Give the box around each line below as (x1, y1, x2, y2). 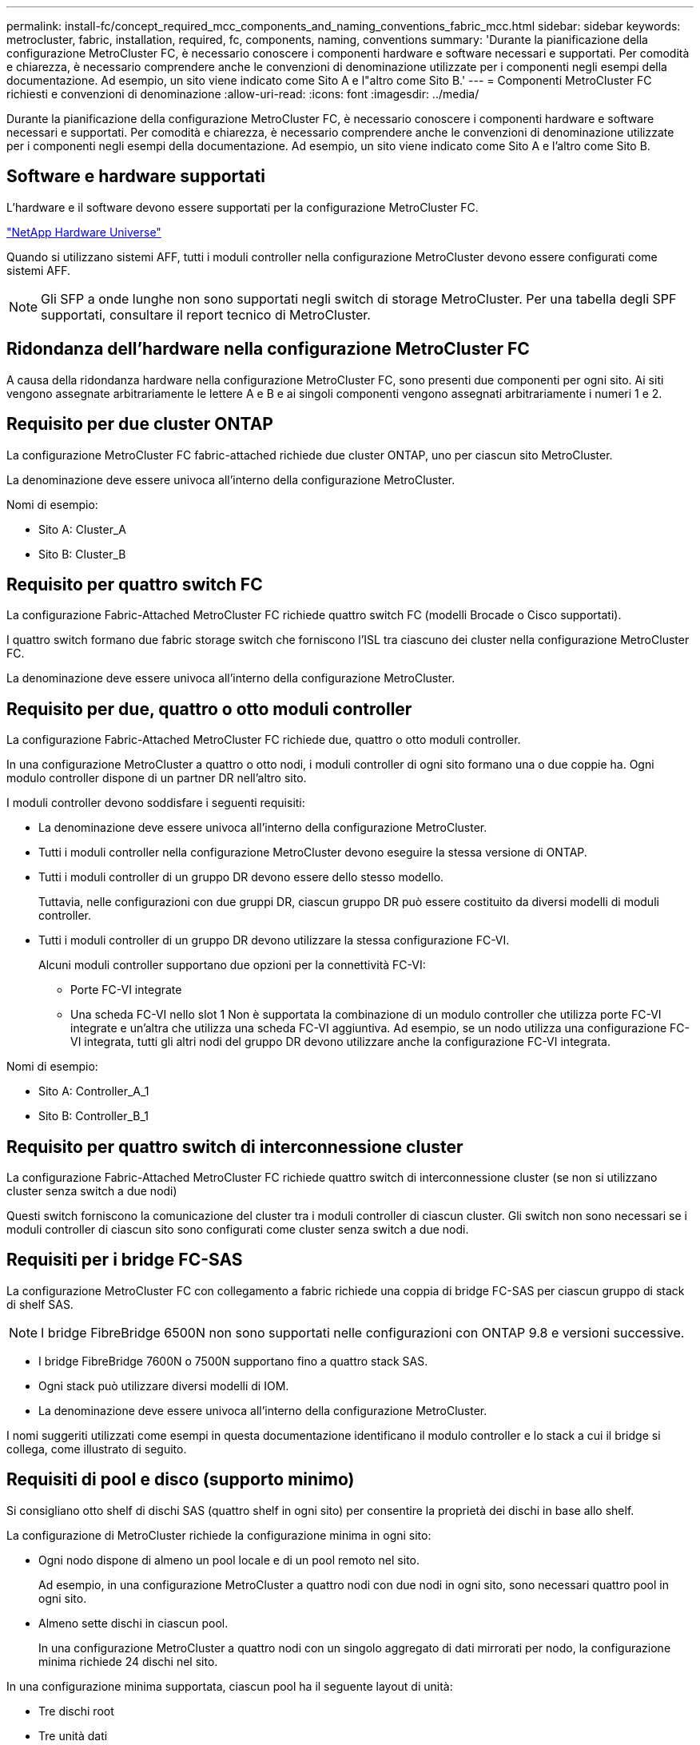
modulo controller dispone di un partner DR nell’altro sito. (6, 771, 307, 785)
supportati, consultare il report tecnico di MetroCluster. (41, 306, 371, 323)
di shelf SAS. (6, 1297, 74, 1311)
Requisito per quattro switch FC (6, 574, 263, 594)
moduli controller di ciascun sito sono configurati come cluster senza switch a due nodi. (6, 1222, 469, 1237)
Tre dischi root (38, 1703, 114, 1718)
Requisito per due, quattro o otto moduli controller (6, 698, 412, 719)
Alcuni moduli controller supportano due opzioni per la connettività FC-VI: (38, 958, 426, 972)
